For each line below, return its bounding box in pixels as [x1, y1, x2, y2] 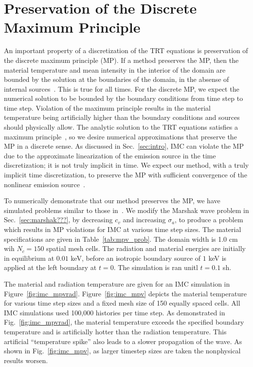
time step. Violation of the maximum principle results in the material [4, 102, 211, 113]
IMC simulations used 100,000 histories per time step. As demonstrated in [4, 307, 225, 317]
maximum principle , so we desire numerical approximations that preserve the [4, 131, 237, 141]
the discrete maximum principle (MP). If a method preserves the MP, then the [4, 55, 239, 65]
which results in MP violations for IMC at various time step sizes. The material [4, 224, 241, 234]
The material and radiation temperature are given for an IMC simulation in [4, 278, 230, 289]
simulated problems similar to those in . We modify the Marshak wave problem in [4, 205, 249, 215]
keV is [208, 252, 227, 263]
